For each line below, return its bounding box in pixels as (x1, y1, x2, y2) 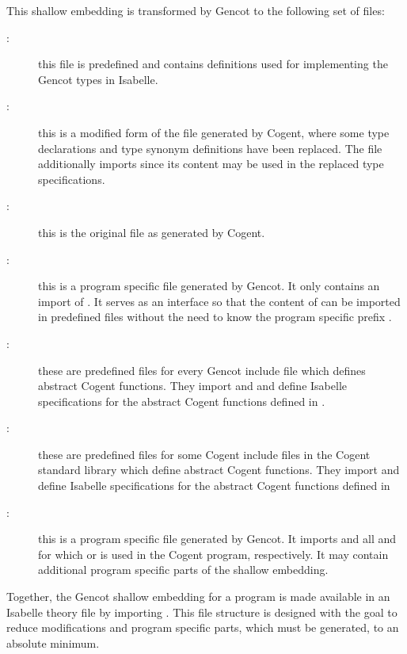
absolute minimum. (6, 634, 100, 651)
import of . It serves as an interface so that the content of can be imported (38, 293, 401, 309)
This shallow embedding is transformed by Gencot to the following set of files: (6, 2, 385, 18)
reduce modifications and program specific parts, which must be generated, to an (6, 619, 399, 636)
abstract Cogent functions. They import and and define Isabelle (38, 377, 347, 394)
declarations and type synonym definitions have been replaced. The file (38, 140, 382, 156)
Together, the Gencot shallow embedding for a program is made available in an (6, 588, 390, 605)
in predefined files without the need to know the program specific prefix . (38, 308, 392, 325)
